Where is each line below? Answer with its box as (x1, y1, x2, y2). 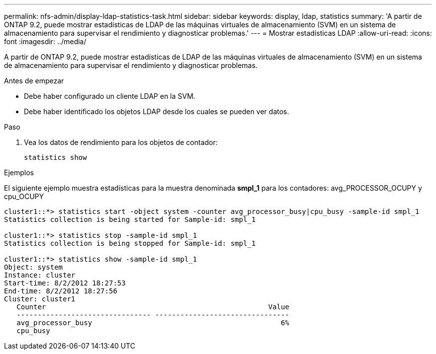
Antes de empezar (4, 76, 64, 85)
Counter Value (16, 303, 290, 311)
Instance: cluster (4, 271, 76, 279)
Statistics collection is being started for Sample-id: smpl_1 (4, 215, 256, 223)
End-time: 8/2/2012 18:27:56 (4, 287, 117, 295)
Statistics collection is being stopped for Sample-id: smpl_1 (4, 239, 256, 247)
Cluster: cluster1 (4, 295, 76, 303)
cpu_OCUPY (4, 192, 44, 201)
